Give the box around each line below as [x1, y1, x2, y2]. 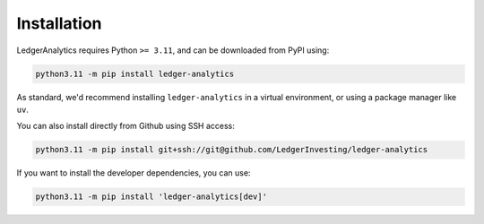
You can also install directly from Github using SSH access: [16, 121, 235, 132]
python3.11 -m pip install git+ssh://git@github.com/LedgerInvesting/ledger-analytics [35, 144, 428, 155]
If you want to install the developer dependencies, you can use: [16, 168, 251, 178]
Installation [16, 13, 102, 33]
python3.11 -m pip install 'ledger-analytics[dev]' [35, 192, 268, 202]
